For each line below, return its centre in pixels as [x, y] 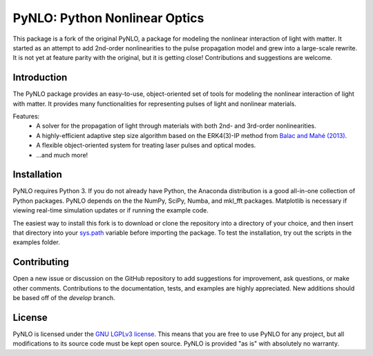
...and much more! [62, 155]
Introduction [40, 78]
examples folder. [36, 242]
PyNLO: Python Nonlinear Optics [108, 18]
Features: [26, 117]
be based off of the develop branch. [64, 298]
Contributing [41, 262]
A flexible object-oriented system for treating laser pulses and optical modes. [146, 146]
